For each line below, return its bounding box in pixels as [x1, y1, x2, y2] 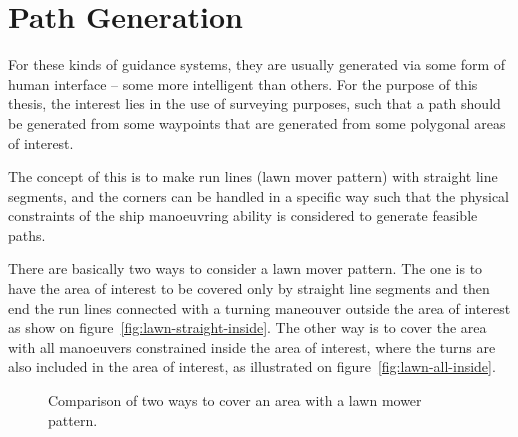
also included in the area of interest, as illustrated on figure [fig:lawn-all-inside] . [8, 356, 496, 377]
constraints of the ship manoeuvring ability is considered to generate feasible [8, 205, 478, 226]
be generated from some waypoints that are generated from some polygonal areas [8, 112, 506, 133]
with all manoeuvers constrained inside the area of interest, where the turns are [8, 336, 496, 357]
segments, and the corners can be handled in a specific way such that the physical [8, 185, 510, 206]
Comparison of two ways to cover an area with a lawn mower [48, 390, 422, 411]
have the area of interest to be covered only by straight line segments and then [8, 278, 490, 299]
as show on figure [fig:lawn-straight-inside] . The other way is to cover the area [8, 317, 487, 338]
